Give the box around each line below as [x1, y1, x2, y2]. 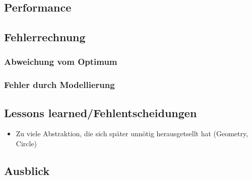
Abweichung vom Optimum [4, 55, 117, 68]
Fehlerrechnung [4, 29, 86, 45]
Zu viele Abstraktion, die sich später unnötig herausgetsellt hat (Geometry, [16, 128, 248, 139]
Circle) [16, 138, 37, 149]
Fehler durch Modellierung [4, 78, 115, 91]
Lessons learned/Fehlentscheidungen [4, 105, 197, 120]
